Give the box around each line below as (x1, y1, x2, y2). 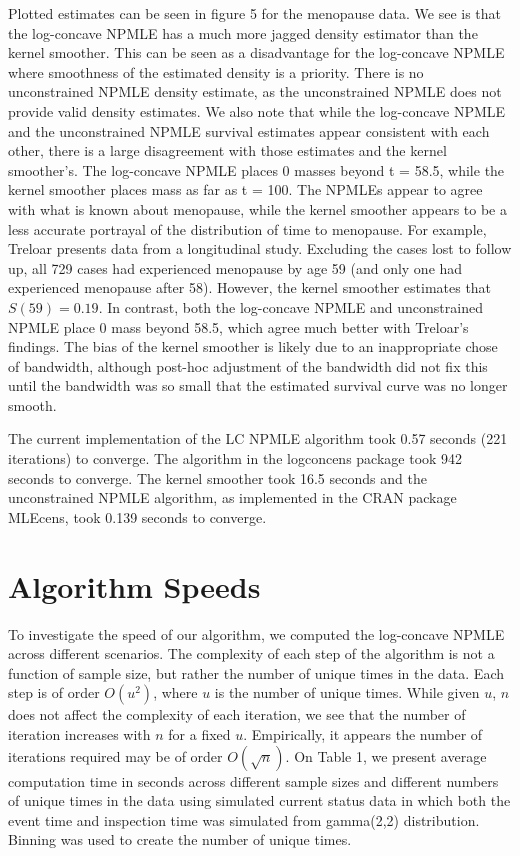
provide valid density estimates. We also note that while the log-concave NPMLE (8, 100, 506, 121)
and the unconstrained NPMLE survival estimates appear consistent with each (8, 120, 490, 141)
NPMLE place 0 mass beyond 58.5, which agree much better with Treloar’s (8, 316, 469, 337)
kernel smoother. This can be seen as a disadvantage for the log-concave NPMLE (8, 42, 505, 63)
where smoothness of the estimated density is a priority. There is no (8, 61, 424, 82)
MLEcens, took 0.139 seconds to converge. (8, 506, 267, 527)
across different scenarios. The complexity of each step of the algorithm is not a (8, 643, 495, 664)
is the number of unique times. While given (214, 682, 480, 703)
